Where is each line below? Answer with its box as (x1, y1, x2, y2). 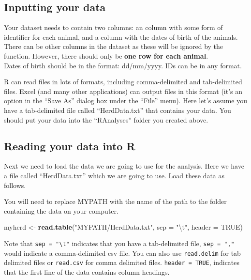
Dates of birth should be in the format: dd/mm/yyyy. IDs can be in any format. (4, 60, 242, 70)
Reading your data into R (4, 138, 135, 153)
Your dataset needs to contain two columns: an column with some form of (4, 22, 223, 32)
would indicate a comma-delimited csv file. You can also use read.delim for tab (4, 248, 241, 258)
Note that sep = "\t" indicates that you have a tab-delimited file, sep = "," (4, 238, 235, 248)
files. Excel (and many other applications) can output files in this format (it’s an (4, 86, 243, 96)
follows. (4, 180, 26, 190)
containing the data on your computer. (4, 205, 118, 216)
